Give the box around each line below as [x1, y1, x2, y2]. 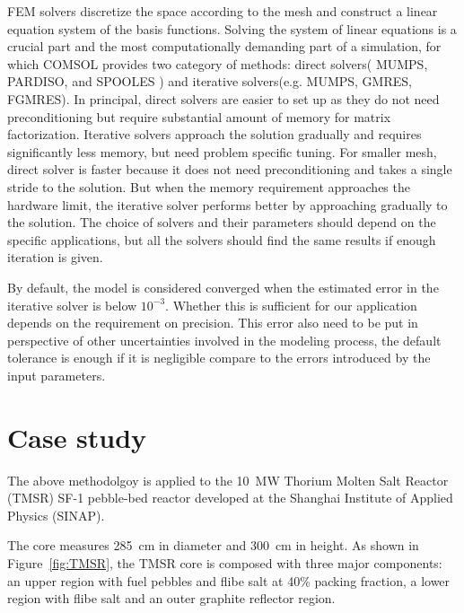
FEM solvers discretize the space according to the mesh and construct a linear [7, 2, 438, 20]
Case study [7, 418, 147, 455]
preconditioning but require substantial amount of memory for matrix [7, 107, 391, 126]
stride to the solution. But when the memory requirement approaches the [7, 177, 410, 196]
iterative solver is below [7, 295, 137, 314]
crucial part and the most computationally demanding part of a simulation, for [7, 37, 442, 56]
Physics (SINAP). [7, 505, 105, 524]
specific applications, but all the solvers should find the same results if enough [7, 230, 436, 249]
